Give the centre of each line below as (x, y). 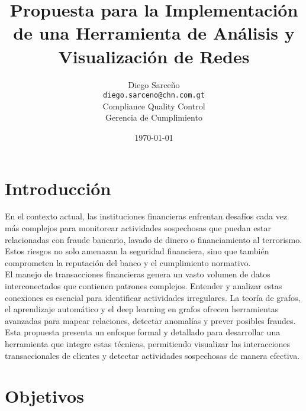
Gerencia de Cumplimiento (154, 117)
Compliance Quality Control (154, 106)
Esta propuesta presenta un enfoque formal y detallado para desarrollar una (143, 332)
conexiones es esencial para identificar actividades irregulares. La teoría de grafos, (153, 297)
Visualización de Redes (154, 56)
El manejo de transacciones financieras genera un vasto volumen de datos (138, 274)
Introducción (58, 188)
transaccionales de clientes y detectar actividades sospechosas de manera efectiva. (152, 355)
